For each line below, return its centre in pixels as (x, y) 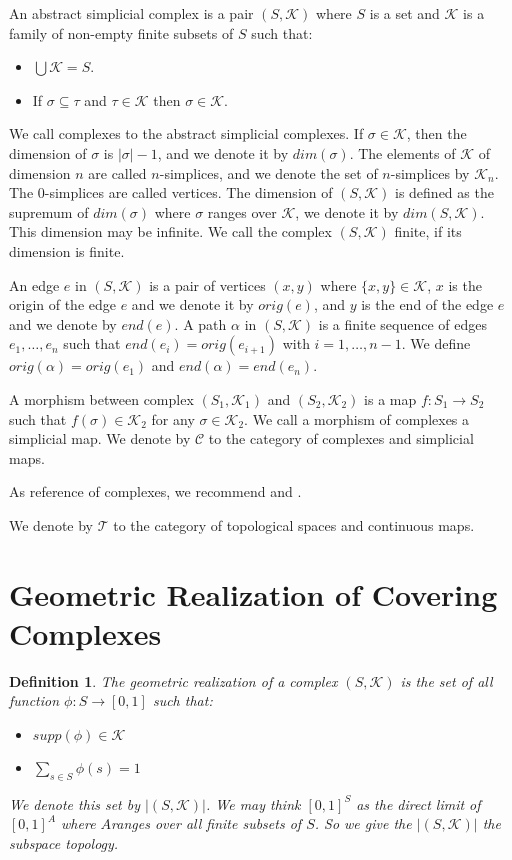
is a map (390, 398)
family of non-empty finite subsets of (121, 32)
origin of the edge (62, 304)
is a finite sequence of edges (402, 323)
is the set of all (446, 680)
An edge (34, 284)
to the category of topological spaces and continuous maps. (294, 524)
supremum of (49, 211)
